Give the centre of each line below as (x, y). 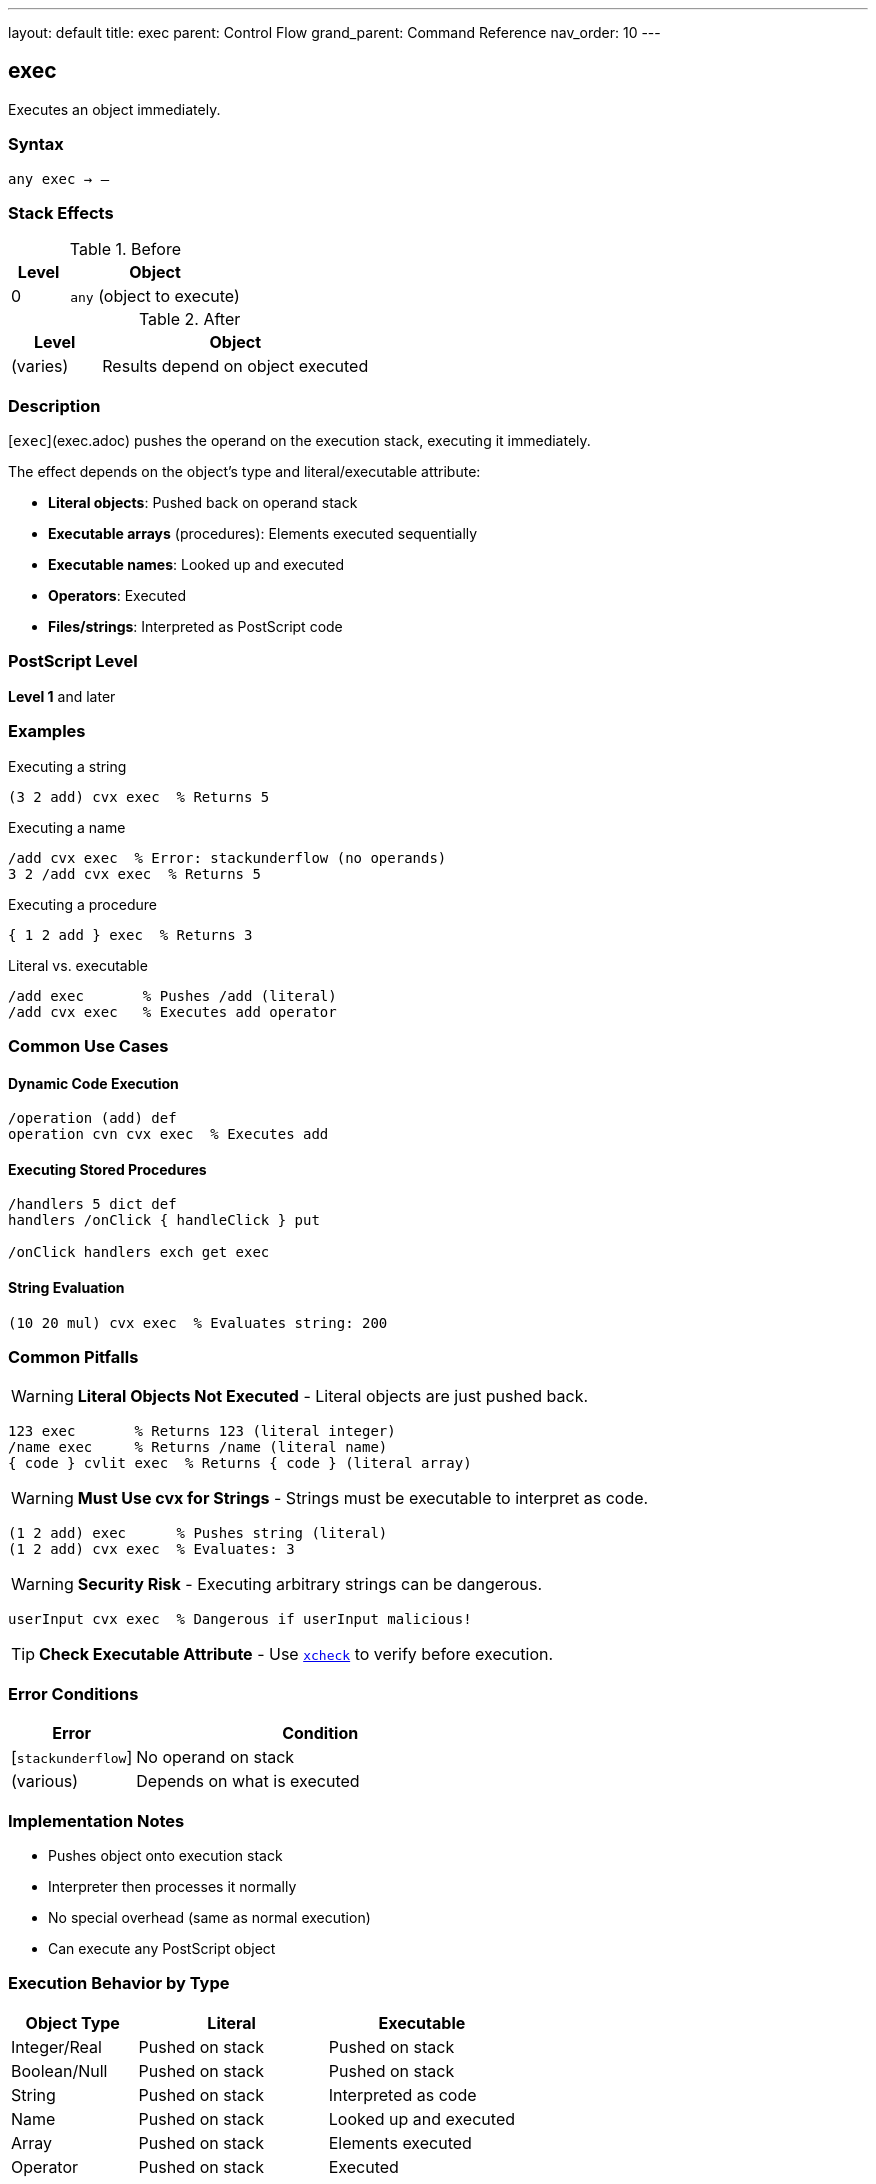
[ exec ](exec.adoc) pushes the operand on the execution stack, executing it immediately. (299, 441)
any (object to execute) (155, 296)
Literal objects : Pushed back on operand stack (203, 503)
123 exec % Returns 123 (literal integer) (202, 1431)
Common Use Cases (88, 1045)
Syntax (36, 144)
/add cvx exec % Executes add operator (172, 1011)
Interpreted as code (402, 2094)
